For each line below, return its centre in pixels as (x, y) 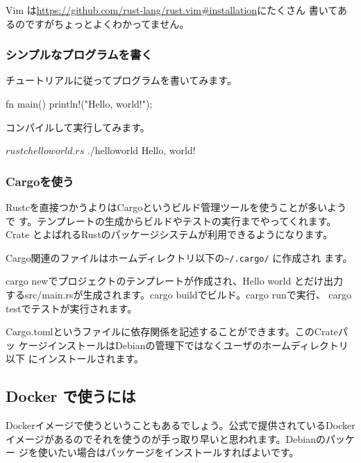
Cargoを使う (40, 181)
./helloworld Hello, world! (141, 150)
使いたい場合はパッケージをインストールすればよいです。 (168, 452)
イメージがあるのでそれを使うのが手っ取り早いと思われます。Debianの (166, 438)
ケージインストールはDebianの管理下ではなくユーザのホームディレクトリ (183, 345)
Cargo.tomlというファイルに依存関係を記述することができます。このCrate (172, 331)
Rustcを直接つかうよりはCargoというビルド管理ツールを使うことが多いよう (176, 207)
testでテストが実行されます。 (72, 308)
